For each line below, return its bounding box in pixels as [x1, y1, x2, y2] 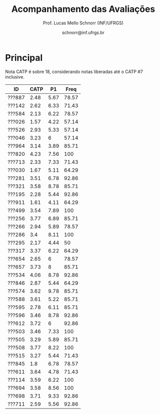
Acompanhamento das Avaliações [11, 3, 155, 15]
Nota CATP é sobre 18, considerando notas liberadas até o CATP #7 [5, 69, 143, 74]
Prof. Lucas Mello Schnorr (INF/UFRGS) [43, 20, 124, 26]
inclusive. [5, 73, 25, 80]
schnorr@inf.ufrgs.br [61, 29, 105, 35]
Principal [5, 52, 43, 63]
